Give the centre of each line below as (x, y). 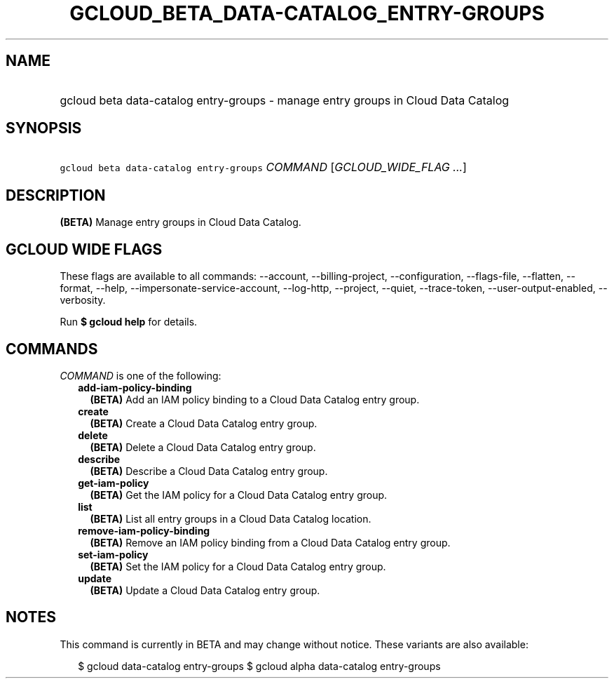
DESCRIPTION (56, 195)
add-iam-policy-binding (135, 387)
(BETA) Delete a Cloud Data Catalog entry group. (203, 447)
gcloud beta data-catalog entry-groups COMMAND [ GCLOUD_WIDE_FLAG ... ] (263, 167)
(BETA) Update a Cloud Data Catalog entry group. (205, 590)
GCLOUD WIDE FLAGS (84, 249)
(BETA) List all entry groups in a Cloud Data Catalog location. (231, 518)
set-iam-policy (113, 554)
